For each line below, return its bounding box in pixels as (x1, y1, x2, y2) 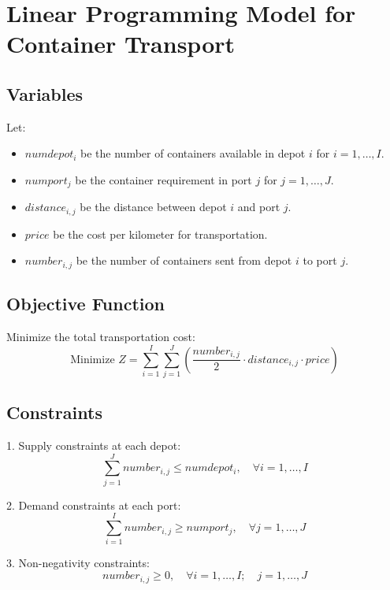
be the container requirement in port (75, 171, 252, 187)
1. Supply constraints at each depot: (6, 437, 181, 454)
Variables (6, 81, 84, 106)
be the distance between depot (80, 199, 227, 215)
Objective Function (6, 291, 165, 316)
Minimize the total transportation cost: (6, 328, 195, 345)
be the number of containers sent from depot (76, 252, 292, 269)
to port (303, 252, 337, 269)
